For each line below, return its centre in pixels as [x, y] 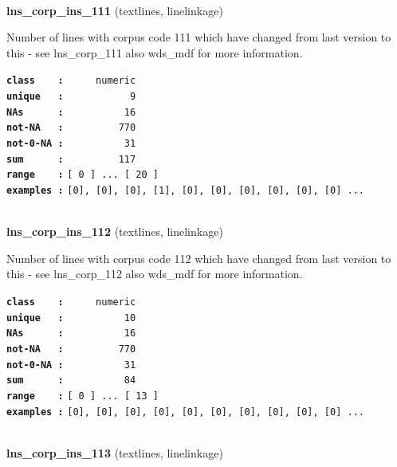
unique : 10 [71, 318]
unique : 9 [71, 97]
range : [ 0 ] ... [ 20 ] [83, 175]
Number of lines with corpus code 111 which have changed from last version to [199, 37]
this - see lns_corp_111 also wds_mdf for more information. [155, 52]
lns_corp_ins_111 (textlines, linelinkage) [115, 10]
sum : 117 [71, 159]
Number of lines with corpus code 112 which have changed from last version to [199, 258]
